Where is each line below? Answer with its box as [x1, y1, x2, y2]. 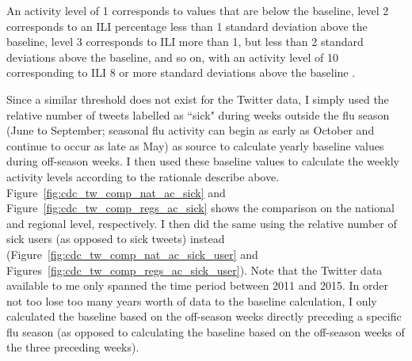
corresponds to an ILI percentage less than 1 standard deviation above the [6, 17, 368, 34]
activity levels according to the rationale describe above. [6, 168, 280, 184]
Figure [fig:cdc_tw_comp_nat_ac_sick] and [6, 184, 226, 200]
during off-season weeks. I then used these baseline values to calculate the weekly [6, 153, 399, 169]
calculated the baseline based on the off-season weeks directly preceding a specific [6, 308, 402, 325]
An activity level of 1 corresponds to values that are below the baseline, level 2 [6, 2, 389, 18]
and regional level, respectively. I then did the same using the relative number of [6, 215, 397, 231]
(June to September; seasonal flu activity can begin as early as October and [6, 122, 375, 139]
